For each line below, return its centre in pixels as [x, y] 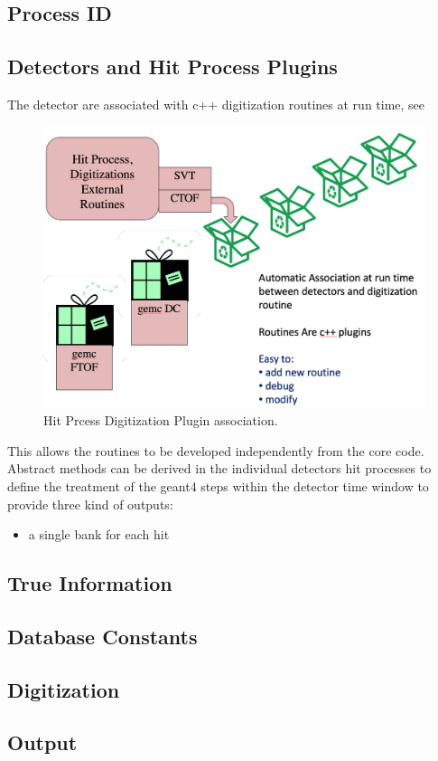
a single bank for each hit [99, 534]
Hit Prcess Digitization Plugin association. [161, 420]
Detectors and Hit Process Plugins [172, 67]
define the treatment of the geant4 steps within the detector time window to [218, 485]
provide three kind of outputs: [90, 504]
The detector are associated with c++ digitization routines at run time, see [216, 104]
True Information [90, 583]
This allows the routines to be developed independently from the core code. [216, 450]
